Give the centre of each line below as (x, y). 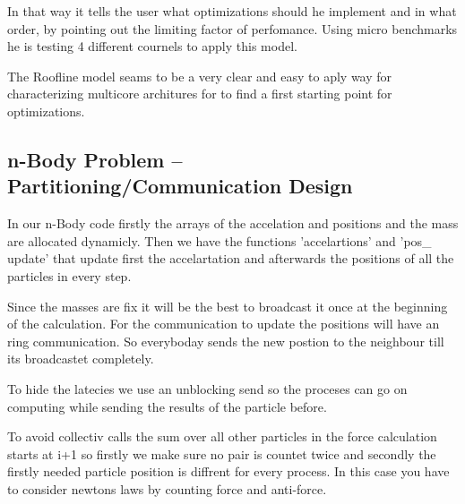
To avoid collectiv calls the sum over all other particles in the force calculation (222, 436)
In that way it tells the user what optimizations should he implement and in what (232, 11)
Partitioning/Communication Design (180, 186)
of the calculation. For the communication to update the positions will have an (224, 324)
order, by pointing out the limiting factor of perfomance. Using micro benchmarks (232, 28)
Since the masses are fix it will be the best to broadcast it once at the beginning (228, 306)
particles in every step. (69, 275)
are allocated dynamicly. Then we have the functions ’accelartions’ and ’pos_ (220, 240)
